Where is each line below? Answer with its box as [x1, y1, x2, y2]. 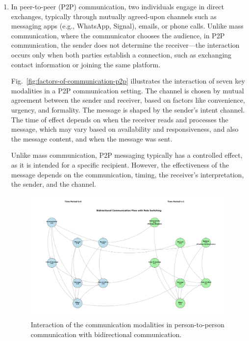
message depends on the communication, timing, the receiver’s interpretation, [11, 169, 244, 179]
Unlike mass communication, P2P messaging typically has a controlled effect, [11, 150, 243, 160]
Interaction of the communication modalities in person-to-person [30, 319, 224, 330]
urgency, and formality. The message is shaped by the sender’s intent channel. [11, 104, 245, 114]
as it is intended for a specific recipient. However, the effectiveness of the [11, 159, 229, 170]
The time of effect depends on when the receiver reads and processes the [11, 114, 228, 124]
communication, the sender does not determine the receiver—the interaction [11, 40, 240, 50]
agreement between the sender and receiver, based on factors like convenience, [11, 95, 245, 105]
